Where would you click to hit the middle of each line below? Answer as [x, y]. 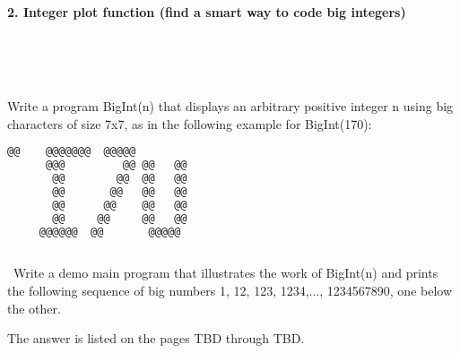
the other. [34, 308]
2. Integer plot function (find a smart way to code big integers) [207, 11]
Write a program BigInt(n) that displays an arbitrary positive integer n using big [230, 106]
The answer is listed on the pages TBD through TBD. [156, 338]
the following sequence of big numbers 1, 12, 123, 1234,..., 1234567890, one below [230, 290]
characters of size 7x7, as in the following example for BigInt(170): [190, 123]
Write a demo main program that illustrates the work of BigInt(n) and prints [226, 273]
